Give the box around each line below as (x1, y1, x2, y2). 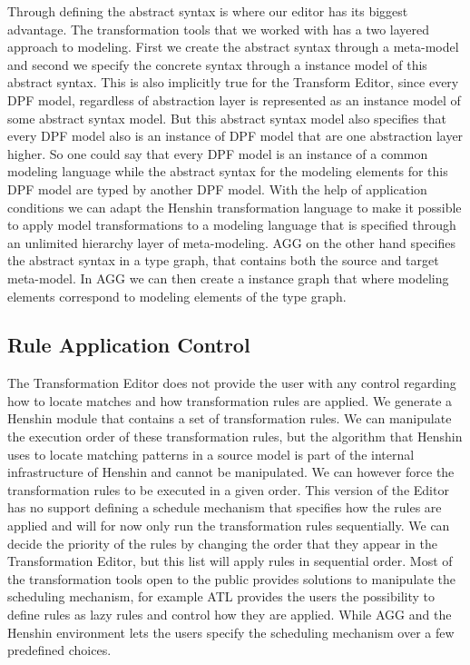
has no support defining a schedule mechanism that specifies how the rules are (7, 498, 442, 517)
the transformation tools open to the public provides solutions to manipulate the (7, 569, 456, 588)
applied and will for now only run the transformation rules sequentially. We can (7, 516, 450, 535)
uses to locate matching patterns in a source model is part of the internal (7, 444, 415, 463)
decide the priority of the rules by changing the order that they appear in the (7, 533, 438, 552)
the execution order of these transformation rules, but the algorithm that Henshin (7, 427, 463, 446)
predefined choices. (7, 640, 112, 660)
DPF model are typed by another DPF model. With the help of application (7, 179, 427, 198)
